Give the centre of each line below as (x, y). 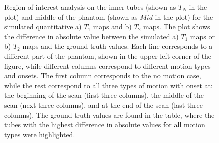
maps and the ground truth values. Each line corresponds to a (118, 46)
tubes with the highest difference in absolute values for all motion (105, 125)
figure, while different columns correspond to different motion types (107, 65)
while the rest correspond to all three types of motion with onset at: (108, 85)
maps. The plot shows (177, 26)
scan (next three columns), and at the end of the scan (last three (104, 105)
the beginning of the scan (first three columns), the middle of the (104, 95)
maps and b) (112, 26)
